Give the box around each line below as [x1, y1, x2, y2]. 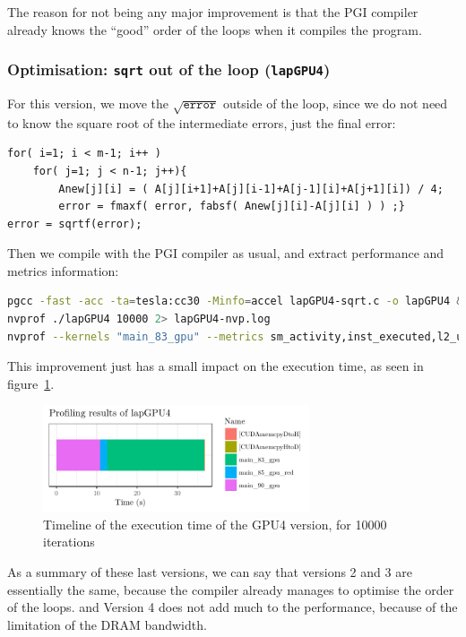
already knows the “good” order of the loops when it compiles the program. [7, 20, 422, 39]
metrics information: [7, 261, 119, 280]
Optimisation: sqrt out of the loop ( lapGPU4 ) [7, 58, 331, 81]
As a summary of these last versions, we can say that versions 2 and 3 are [7, 562, 412, 581]
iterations [43, 532, 95, 551]
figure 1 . [7, 374, 55, 392]
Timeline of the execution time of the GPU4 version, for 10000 [43, 514, 387, 533]
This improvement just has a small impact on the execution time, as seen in [7, 357, 424, 375]
